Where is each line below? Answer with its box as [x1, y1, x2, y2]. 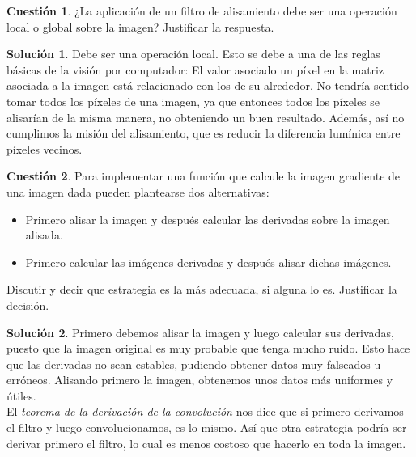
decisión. [6, 296, 49, 313]
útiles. [6, 387, 36, 404]
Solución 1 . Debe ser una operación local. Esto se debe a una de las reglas [6, 45, 380, 62]
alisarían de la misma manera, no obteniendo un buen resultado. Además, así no [6, 108, 405, 125]
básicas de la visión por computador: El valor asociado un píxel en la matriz [6, 61, 384, 78]
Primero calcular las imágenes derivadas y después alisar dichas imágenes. [25, 253, 392, 270]
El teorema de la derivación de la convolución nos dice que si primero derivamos [6, 403, 404, 420]
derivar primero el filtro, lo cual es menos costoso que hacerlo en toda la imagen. [6, 434, 406, 451]
